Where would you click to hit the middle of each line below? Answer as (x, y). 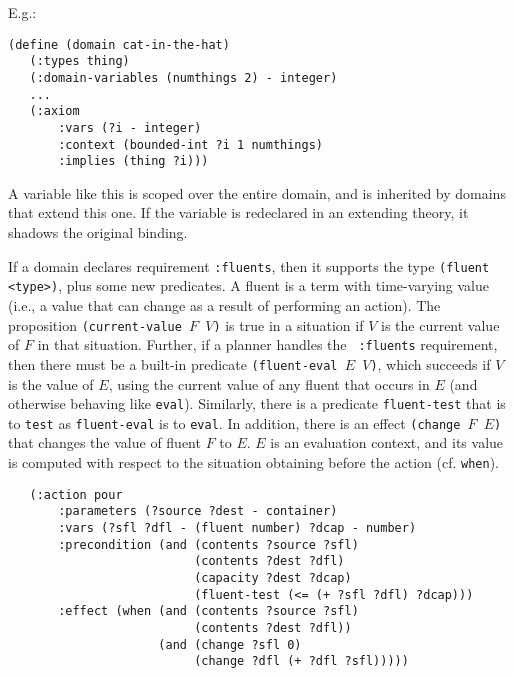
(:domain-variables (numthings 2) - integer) (183, 77)
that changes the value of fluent (104, 442)
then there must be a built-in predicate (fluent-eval (173, 363)
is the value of (51, 383)
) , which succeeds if (430, 363)
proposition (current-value (95, 324)
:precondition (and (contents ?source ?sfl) (208, 544)
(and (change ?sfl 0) (230, 644)
